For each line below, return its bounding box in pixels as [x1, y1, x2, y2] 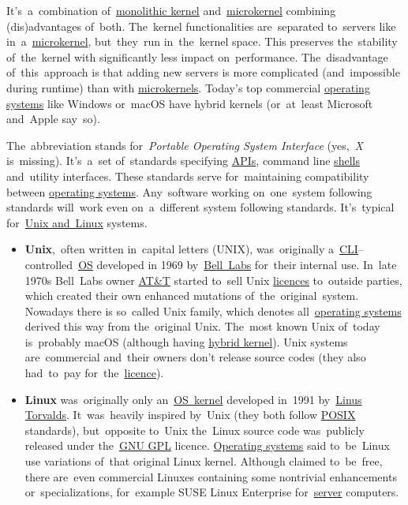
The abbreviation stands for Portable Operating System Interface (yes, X [6, 137, 363, 153]
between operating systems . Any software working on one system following [6, 183, 372, 200]
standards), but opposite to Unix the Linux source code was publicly [24, 421, 365, 438]
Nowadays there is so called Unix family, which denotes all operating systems [24, 302, 402, 319]
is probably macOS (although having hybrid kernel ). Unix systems [24, 333, 348, 350]
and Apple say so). [6, 110, 100, 127]
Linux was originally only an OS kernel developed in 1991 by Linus [24, 391, 362, 407]
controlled [24, 256, 73, 272]
